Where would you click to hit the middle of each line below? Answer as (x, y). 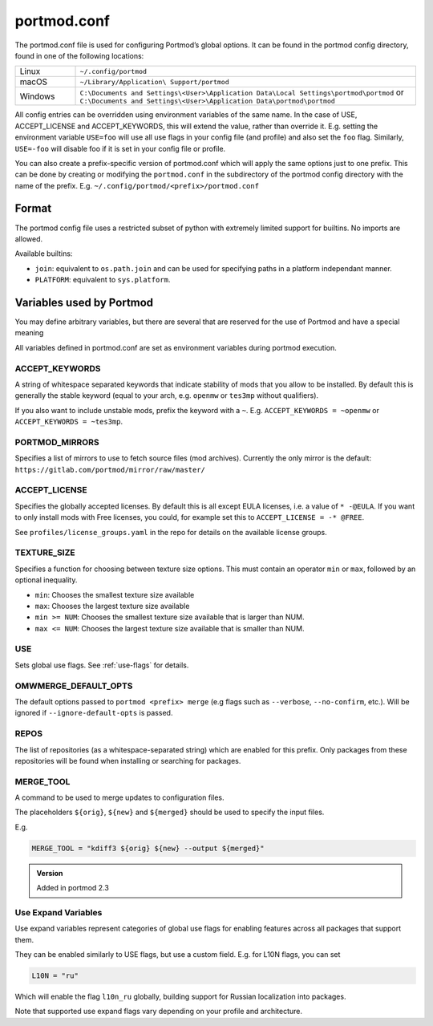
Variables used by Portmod (84, 302)
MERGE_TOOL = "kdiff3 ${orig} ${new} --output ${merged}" (148, 848)
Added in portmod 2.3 (73, 888)
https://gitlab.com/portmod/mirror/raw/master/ (110, 470)
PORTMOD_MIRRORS (57, 442)
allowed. (29, 239)
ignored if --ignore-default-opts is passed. (94, 713)
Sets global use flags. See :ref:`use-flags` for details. (102, 665)
